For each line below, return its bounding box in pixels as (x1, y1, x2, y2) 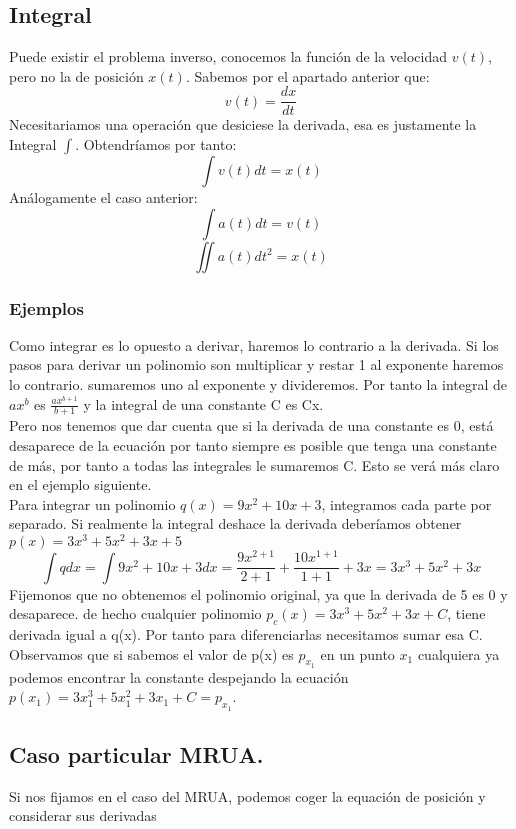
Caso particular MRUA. (9, 739, 264, 770)
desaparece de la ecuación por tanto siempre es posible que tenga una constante (9, 435, 497, 456)
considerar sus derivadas (9, 805, 157, 826)
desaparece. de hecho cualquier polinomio (9, 603, 262, 624)
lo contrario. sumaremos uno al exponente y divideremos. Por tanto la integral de (9, 374, 508, 395)
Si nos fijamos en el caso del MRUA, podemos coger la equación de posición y (9, 785, 486, 806)
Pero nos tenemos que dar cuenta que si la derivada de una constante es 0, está (9, 415, 494, 436)
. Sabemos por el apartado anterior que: (185, 65, 430, 86)
